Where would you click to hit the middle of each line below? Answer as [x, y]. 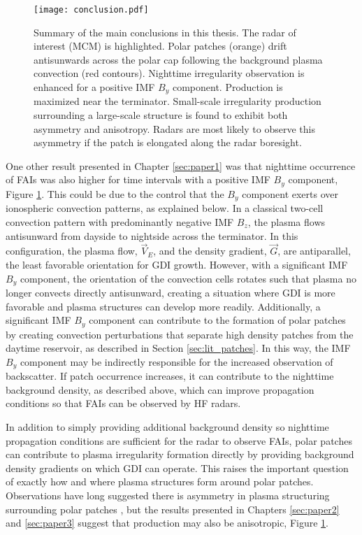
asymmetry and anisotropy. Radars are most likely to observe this [174, 128]
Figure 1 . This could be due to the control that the [115, 193]
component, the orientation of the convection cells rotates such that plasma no [188, 278]
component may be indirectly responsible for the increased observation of [176, 361]
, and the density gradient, [210, 251]
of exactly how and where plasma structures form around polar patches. [160, 481]
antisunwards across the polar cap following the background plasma [178, 59]
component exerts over [290, 193]
